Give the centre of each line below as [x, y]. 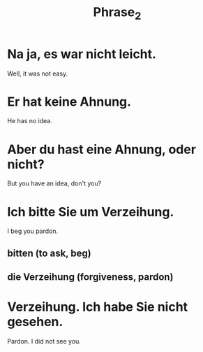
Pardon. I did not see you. [44, 342]
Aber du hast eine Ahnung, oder [102, 149]
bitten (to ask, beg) [50, 253]
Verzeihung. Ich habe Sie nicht [98, 307]
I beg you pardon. [33, 231]
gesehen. [35, 322]
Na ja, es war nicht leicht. [82, 54]
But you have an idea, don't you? [54, 183]
